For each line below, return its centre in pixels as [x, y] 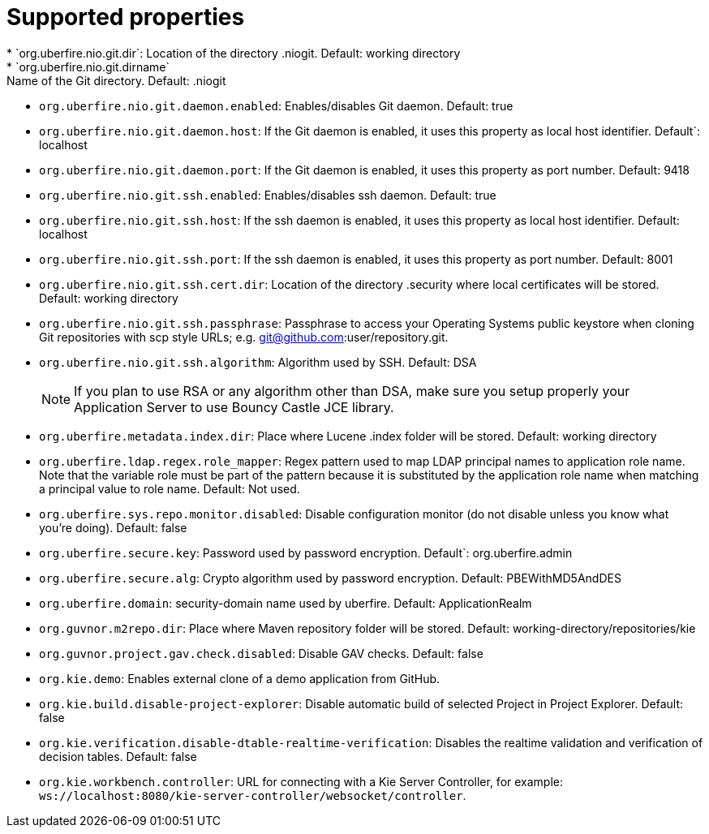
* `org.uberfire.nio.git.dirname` [88, 67]
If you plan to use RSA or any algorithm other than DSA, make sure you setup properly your [352, 391]
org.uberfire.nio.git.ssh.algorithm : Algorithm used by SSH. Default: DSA [258, 362]
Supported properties [126, 17]
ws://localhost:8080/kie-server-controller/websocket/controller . [253, 795]
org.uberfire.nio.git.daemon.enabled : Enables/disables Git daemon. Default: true [276, 105]
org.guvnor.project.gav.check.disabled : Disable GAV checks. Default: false [261, 653]
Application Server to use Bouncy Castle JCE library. [234, 407]
